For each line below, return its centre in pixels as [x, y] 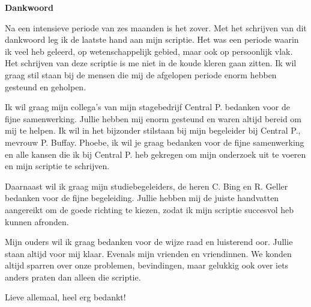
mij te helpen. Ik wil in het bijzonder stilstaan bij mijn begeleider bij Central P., [153, 130]
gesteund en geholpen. [46, 86]
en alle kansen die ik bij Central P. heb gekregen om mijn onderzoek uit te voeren [155, 154]
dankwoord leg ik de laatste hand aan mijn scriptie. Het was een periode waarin [152, 39]
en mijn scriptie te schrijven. [57, 166]
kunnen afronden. [37, 221]
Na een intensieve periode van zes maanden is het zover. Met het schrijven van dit [156, 27]
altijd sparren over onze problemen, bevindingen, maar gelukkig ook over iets [147, 265]
